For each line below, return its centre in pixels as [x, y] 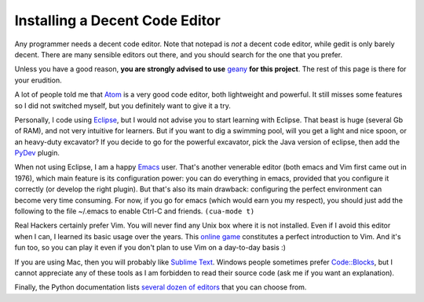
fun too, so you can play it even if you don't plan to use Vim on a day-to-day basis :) [150, 248]
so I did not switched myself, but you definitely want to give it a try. [122, 105]
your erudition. [38, 80]
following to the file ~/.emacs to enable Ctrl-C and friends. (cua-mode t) [135, 211]
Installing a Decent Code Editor [118, 20]
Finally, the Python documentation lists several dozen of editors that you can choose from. [161, 287]
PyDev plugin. [37, 153]
